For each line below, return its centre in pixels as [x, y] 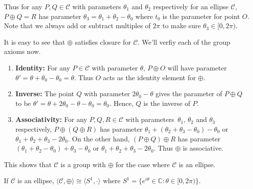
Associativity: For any [51, 119]
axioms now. [22, 51]
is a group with [83, 164]
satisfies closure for [103, 42]
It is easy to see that [35, 42]
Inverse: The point [45, 94]
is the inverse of [167, 103]
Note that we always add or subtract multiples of [77, 26]
